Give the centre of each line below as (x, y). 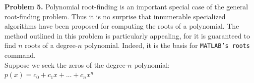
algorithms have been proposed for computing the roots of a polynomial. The (122, 26)
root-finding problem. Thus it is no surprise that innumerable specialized (115, 16)
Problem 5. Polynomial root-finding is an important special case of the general (126, 6)
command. (20, 55)
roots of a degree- (51, 45)
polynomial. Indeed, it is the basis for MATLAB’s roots (167, 45)
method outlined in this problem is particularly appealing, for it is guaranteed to (127, 35)
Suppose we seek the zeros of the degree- (66, 64)
